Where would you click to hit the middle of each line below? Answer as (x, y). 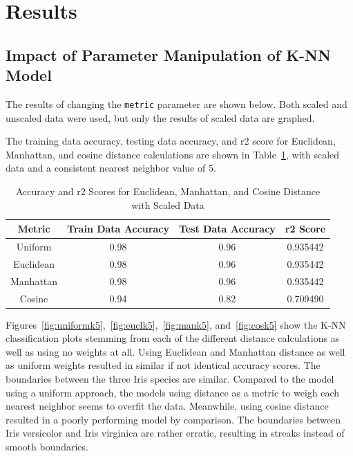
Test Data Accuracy (227, 229)
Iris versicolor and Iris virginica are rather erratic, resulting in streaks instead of (175, 433)
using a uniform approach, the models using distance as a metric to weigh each (173, 392)
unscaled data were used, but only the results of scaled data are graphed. (160, 117)
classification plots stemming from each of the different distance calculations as (173, 338)
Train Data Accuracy (118, 229)
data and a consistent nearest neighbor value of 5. (111, 168)
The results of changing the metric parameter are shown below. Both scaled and (176, 103)
